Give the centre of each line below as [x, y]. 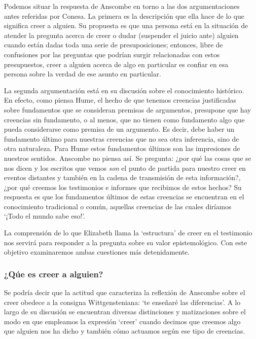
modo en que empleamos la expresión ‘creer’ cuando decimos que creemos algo [122, 321]
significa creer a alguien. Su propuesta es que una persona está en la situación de [126, 25]
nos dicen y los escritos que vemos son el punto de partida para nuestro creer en [125, 168]
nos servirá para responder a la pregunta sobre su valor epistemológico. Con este [126, 242]
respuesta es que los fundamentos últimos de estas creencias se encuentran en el [124, 197]
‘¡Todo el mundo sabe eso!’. [45, 216]
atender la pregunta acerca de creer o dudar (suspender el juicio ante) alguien [121, 35]
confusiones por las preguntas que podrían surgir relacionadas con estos [112, 54]
